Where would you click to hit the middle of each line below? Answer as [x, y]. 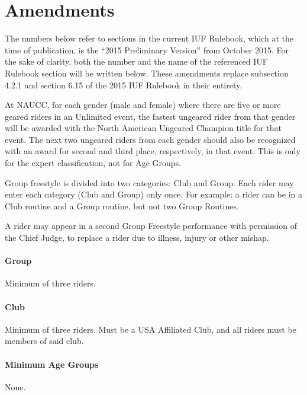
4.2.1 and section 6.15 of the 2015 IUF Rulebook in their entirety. [124, 85]
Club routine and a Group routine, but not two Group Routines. [122, 206]
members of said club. [44, 341]
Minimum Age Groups [52, 364]
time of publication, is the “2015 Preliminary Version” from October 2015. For [147, 50]
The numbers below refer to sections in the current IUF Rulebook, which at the [149, 38]
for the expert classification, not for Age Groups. [93, 163]
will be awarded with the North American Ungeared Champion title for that [143, 128]
